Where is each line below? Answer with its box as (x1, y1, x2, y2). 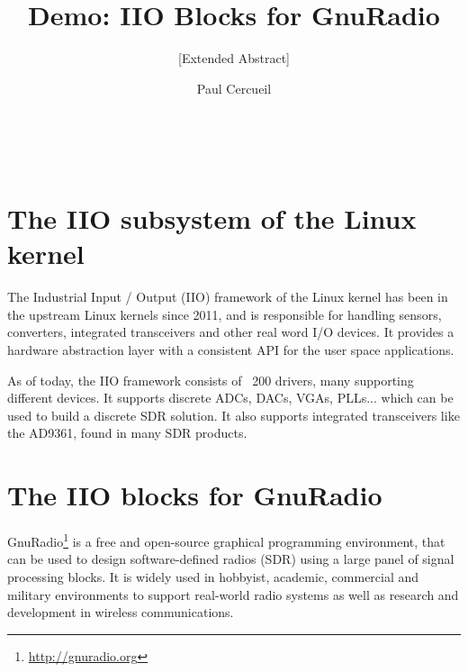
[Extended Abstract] (178, 49, 290, 68)
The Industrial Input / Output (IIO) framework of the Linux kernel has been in (7, 287, 448, 306)
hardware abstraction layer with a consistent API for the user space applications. (7, 341, 454, 359)
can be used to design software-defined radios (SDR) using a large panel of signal (7, 549, 454, 568)
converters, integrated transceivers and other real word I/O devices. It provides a (7, 322, 454, 341)
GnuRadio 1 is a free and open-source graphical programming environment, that (7, 530, 445, 550)
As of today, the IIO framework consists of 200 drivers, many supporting (7, 370, 414, 389)
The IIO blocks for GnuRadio (7, 477, 382, 513)
